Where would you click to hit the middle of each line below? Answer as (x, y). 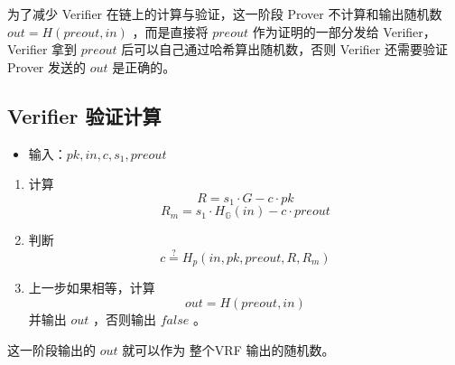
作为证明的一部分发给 (316, 31)
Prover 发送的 (46, 66)
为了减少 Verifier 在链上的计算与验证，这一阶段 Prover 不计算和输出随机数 (225, 14)
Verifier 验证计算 (84, 115)
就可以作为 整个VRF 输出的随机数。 (228, 349)
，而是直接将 (170, 31)
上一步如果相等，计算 (92, 288)
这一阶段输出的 (51, 349)
